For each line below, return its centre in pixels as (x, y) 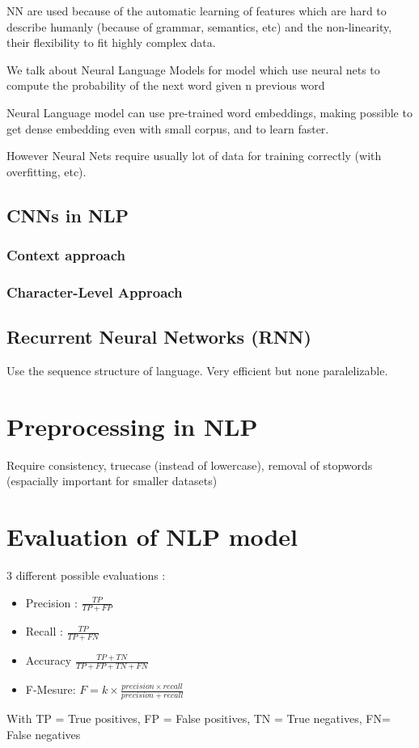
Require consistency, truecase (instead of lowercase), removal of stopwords (190, 465)
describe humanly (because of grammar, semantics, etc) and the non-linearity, (199, 26)
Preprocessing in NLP (132, 426)
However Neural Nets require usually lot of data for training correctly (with (194, 156)
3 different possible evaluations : (86, 575)
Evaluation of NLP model (152, 537)
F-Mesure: (51, 689)
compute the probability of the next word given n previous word (166, 85)
